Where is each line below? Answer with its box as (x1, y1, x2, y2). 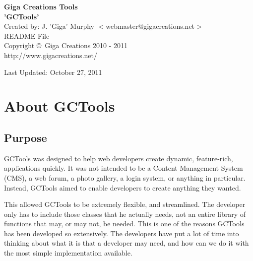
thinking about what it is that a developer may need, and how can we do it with (4, 238, 249, 248)
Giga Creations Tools (4, 1, 78, 11)
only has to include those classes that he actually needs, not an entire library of (4, 208, 246, 219)
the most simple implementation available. (4, 248, 132, 258)
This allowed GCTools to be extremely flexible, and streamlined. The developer (4, 199, 246, 209)
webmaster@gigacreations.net (106, 21, 195, 31)
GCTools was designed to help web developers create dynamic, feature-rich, (4, 153, 233, 163)
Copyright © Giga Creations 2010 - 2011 (4, 40, 127, 51)
